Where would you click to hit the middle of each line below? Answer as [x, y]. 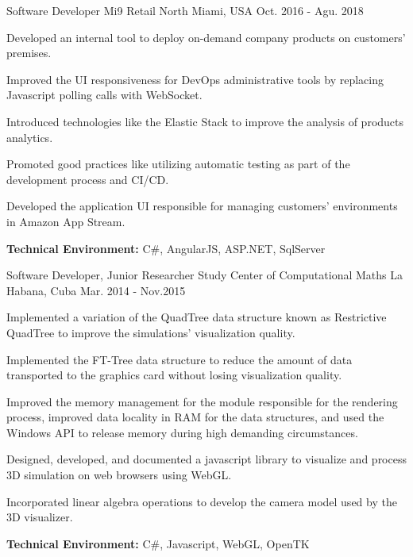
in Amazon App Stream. [66, 221]
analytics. [30, 137]
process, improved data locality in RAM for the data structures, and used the [195, 417]
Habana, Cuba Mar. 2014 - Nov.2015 [96, 290]
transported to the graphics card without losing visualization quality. [174, 375]
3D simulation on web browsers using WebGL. [119, 475]
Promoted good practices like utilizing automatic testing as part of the [178, 164]
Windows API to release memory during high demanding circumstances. [182, 432]
